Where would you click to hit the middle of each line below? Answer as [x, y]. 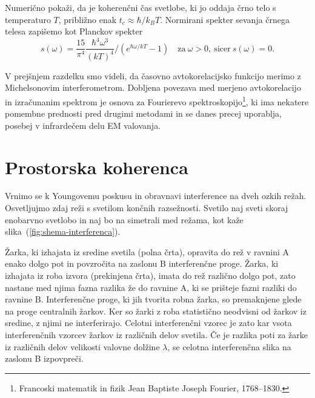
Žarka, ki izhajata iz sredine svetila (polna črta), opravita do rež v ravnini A [147, 251]
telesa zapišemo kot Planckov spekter [74, 31]
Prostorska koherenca [97, 167]
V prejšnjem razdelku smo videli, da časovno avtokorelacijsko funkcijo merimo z [153, 75]
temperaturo [28, 19]
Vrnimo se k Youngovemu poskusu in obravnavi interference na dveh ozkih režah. [156, 196]
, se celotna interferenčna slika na [229, 346]
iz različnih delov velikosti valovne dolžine [82, 346]
